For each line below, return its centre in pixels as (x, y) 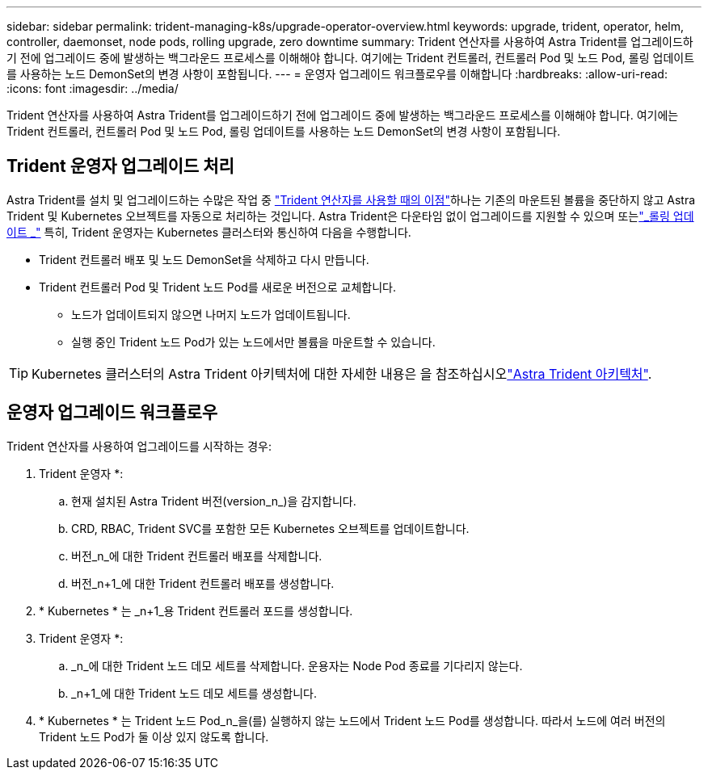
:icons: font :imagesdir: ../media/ (93, 88)
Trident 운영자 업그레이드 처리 (120, 166)
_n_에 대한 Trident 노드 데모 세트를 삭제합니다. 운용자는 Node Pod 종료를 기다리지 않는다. (297, 665)
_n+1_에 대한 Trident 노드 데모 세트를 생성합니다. (194, 693)
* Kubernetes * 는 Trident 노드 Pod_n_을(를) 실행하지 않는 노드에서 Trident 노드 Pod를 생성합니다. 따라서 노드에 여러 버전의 (352, 720)
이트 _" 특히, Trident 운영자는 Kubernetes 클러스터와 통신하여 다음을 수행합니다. (209, 232)
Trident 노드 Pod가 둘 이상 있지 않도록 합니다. (154, 736)
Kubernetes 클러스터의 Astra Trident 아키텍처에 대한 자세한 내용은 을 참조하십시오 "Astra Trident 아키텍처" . (342, 373)
